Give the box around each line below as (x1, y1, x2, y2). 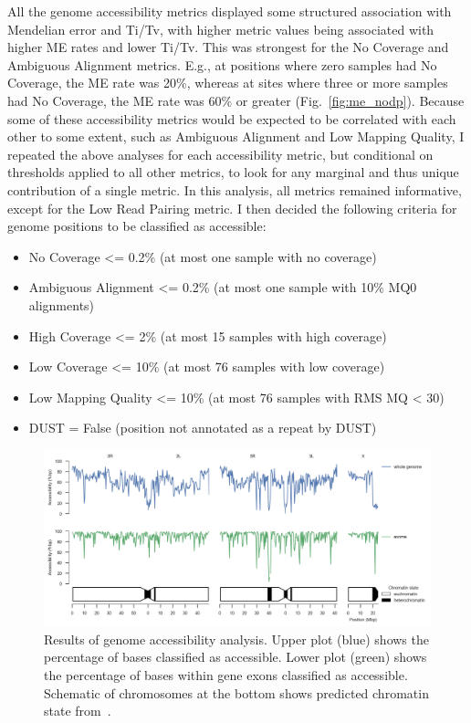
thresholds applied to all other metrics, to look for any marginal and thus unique (7, 162, 459, 182)
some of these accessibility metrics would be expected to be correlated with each (7, 109, 456, 128)
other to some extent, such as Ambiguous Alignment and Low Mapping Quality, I (7, 127, 465, 146)
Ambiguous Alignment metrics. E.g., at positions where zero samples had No (7, 55, 437, 74)
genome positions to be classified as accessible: (7, 216, 267, 236)
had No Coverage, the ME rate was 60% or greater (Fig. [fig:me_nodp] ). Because (7, 90, 465, 110)
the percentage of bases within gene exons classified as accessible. (44, 665, 408, 685)
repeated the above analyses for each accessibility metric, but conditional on (7, 144, 434, 163)
